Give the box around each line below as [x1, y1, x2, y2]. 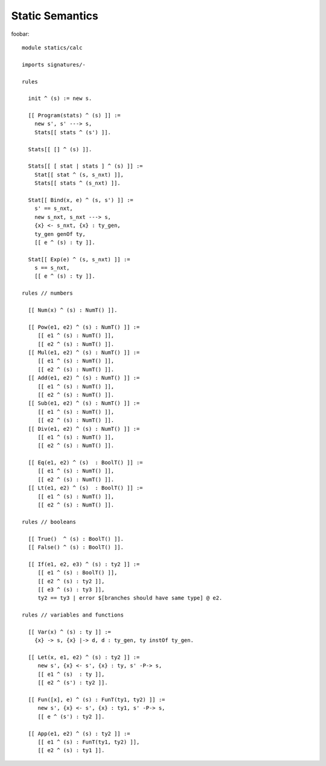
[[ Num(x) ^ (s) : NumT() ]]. [28, 307, 118, 314]
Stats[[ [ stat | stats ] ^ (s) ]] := [28, 163, 143, 169]
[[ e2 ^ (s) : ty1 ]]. [37, 747, 105, 754]
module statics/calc [22, 44, 83, 51]
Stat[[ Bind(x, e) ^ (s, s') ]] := [28, 197, 134, 203]
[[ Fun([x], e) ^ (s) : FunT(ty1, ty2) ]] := [28, 696, 165, 703]
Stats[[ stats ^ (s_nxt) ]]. [34, 180, 121, 187]
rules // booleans [22, 518, 77, 525]
